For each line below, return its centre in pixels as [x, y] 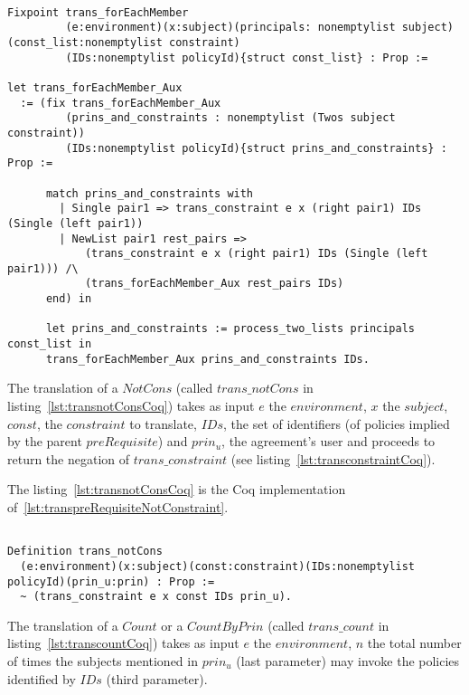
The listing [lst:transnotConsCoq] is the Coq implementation [177, 489]
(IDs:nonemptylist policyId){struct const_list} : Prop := [247, 57]
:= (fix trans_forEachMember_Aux [121, 103]
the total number [414, 643]
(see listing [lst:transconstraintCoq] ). [333, 458]
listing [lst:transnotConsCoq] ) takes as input [131, 405]
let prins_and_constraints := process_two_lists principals [230, 329]
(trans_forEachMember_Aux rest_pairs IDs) [214, 284]
